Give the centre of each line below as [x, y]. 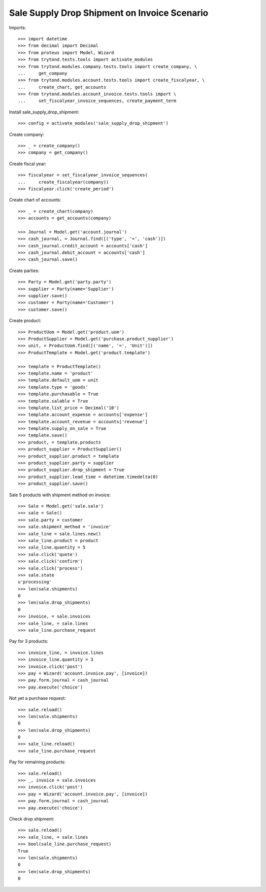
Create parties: [24, 271]
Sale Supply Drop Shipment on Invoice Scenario [109, 13]
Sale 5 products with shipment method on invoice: [60, 495]
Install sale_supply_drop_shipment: [44, 112]
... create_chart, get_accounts [62, 87]
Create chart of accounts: [35, 200]
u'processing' [35, 582]
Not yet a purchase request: [37, 698]
